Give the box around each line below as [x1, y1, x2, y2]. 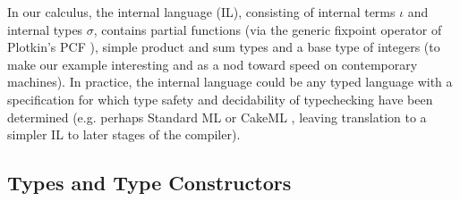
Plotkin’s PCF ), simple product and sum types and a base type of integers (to [7, 38, 440, 56]
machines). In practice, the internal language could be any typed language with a [7, 72, 453, 91]
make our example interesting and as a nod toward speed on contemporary [7, 54, 418, 73]
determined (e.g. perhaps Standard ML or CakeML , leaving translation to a [7, 107, 427, 126]
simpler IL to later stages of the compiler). [7, 125, 241, 144]
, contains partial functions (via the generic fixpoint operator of [93, 20, 442, 38]
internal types [7, 20, 83, 38]
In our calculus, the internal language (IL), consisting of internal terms [7, 3, 396, 21]
